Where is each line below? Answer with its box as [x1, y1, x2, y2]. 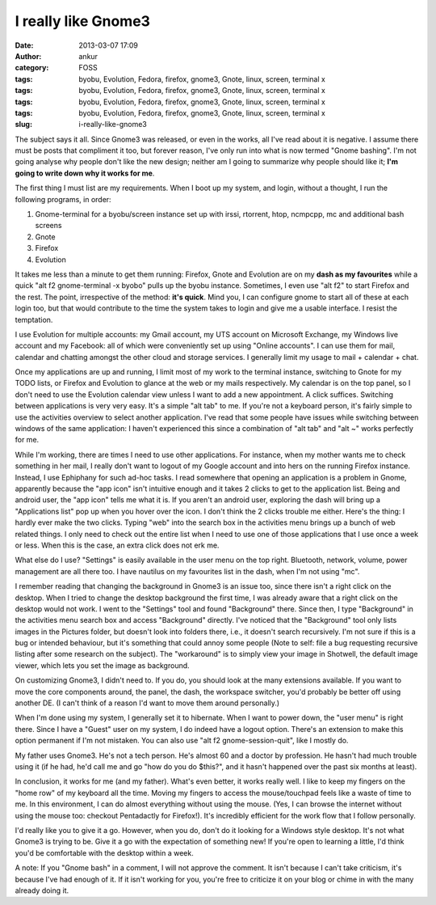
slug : [15, 120, 32, 129]
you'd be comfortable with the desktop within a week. [15, 848, 194, 857]
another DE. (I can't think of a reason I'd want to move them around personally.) [15, 698, 280, 708]
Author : [15, 51, 42, 61]
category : [15, 63, 49, 73]
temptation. [15, 315, 53, 324]
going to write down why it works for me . [15, 168, 155, 178]
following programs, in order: [15, 194, 112, 204]
